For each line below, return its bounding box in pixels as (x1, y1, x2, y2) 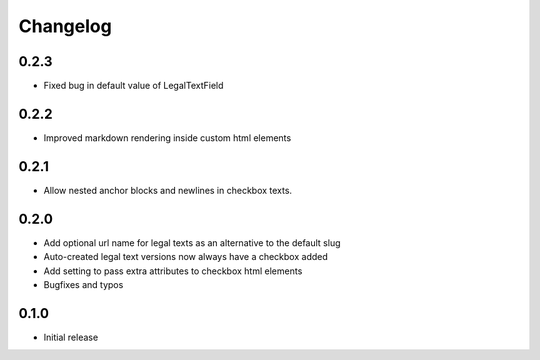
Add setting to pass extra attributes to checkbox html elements (43, 265, 303, 277)
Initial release (43, 331, 99, 343)
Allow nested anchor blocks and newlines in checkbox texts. (43, 184, 293, 196)
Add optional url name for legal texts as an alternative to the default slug (43, 236, 341, 249)
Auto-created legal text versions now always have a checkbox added (43, 251, 329, 263)
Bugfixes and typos (43, 278, 124, 290)
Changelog (18, 15, 112, 37)
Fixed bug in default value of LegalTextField (43, 80, 224, 92)
